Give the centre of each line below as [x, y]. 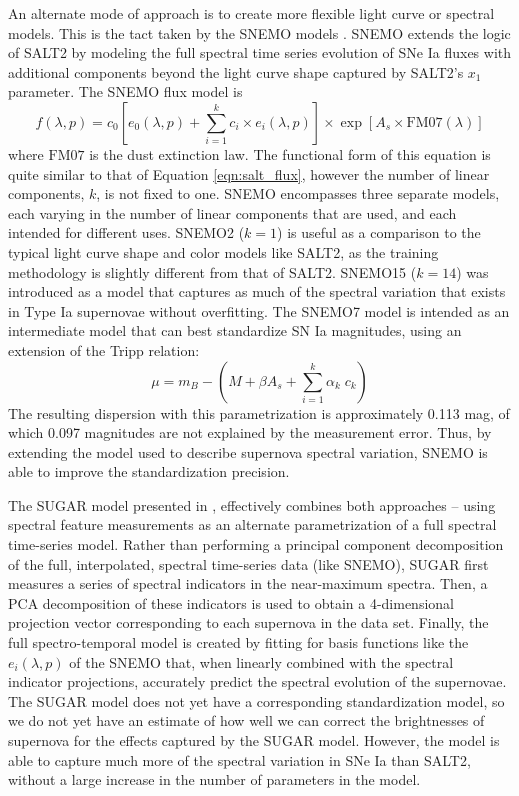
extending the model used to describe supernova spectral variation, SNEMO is [248, 451]
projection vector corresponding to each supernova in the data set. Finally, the [248, 622]
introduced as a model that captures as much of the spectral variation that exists [257, 291]
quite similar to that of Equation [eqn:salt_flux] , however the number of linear [249, 173]
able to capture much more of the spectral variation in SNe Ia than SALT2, [239, 759]
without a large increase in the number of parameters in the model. [214, 779]
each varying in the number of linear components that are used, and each [232, 212]
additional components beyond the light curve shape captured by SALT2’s [236, 71]
